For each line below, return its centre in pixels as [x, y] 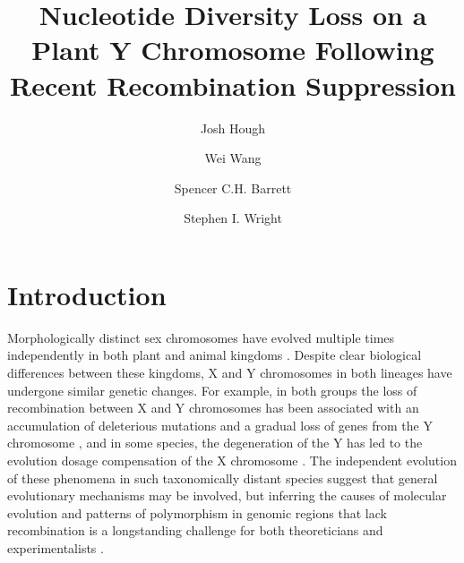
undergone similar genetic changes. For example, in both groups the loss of [212, 390]
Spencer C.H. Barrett [233, 188]
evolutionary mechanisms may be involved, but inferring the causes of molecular [227, 495]
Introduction [87, 294]
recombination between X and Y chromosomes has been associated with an [213, 408]
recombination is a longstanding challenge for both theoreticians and [195, 530]
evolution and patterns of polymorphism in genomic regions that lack [197, 512]
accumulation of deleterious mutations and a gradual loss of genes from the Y [220, 425]
